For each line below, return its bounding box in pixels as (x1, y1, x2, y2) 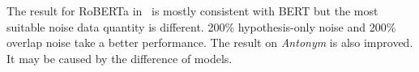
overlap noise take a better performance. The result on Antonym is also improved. (6, 34, 413, 51)
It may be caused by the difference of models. (6, 49, 233, 66)
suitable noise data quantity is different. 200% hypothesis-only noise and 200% (6, 18, 396, 35)
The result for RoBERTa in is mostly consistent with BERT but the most (6, 2, 378, 19)
